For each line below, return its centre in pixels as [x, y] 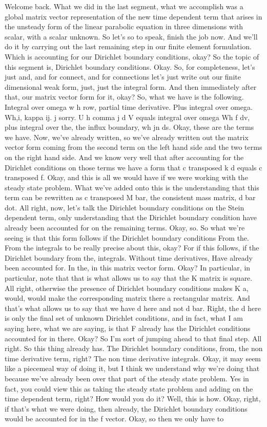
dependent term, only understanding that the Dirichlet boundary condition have [131, 217]
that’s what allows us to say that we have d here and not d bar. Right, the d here [133, 308]
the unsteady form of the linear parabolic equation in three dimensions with [124, 26]
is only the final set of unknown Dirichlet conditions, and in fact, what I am [124, 318]
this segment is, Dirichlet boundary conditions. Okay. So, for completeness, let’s [130, 66]
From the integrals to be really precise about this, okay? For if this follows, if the [132, 248]
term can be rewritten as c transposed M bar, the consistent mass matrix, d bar [130, 197]
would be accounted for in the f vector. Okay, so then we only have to [114, 419]
